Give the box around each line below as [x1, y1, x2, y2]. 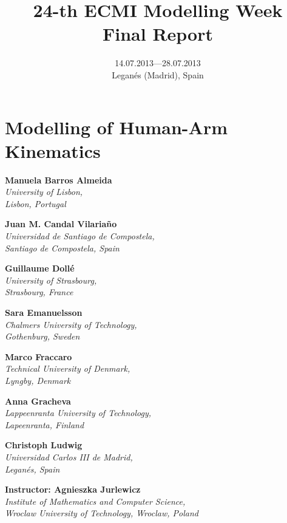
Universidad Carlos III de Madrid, [5, 450, 133, 463]
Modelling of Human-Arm [5, 114, 228, 139]
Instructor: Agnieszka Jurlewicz [5, 483, 141, 496]
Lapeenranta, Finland [5, 418, 84, 431]
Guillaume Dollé [5, 262, 75, 275]
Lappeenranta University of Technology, [5, 406, 152, 419]
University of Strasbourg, [5, 273, 97, 286]
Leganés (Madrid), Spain [112, 68, 204, 81]
